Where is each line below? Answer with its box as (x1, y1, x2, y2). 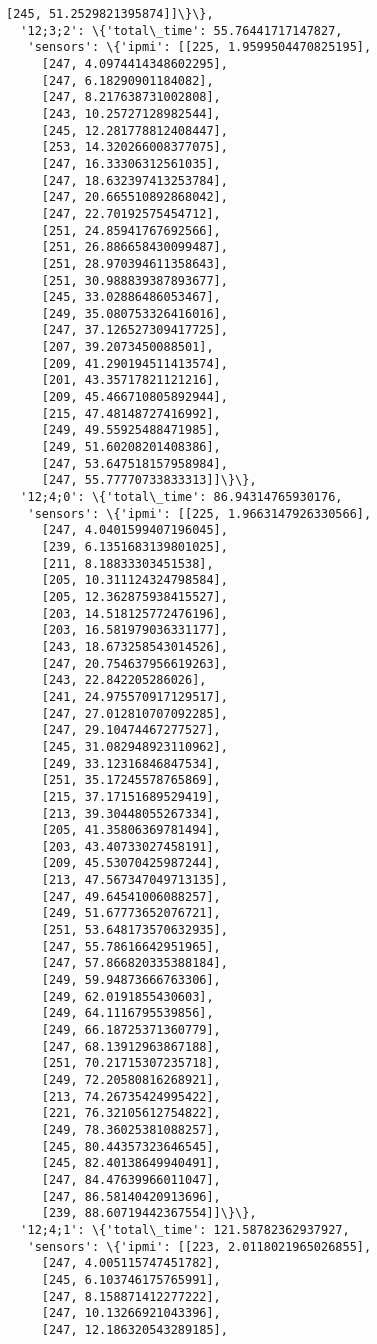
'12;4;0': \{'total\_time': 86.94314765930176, (20, 490, 343, 505)
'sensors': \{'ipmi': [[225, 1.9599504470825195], (27, 40, 372, 55)
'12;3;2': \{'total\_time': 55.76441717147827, (20, 23, 343, 38)
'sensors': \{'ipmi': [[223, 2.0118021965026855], (27, 1239, 372, 1254)
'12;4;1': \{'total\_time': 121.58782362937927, (20, 1222, 350, 1237)
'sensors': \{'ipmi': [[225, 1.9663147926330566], (27, 506, 372, 521)
